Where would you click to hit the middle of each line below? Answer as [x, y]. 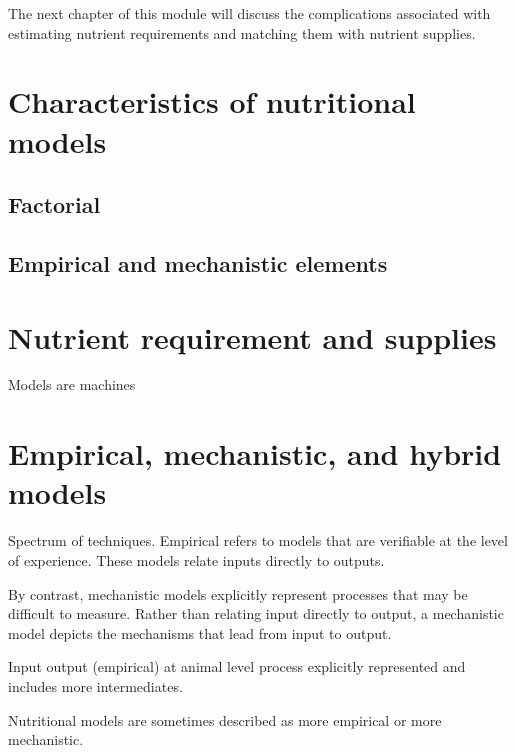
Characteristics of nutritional [212, 101]
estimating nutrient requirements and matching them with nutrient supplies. [242, 32]
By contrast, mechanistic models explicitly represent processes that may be [238, 593]
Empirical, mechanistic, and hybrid [255, 453]
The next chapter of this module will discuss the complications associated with [249, 13]
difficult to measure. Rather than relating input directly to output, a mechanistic [256, 613]
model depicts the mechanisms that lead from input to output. [200, 632]
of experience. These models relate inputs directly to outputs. [196, 559]
